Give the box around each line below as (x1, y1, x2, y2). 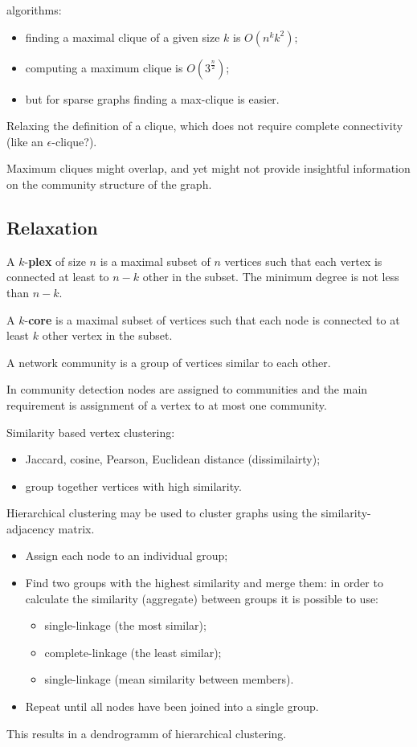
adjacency (6, 520, 55, 537)
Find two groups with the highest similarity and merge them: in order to (25, 574, 383, 591)
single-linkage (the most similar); (44, 617, 206, 634)
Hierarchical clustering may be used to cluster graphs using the (6, 504, 317, 521)
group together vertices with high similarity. (25, 477, 242, 494)
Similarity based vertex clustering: (6, 423, 175, 440)
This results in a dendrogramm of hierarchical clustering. (6, 725, 287, 741)
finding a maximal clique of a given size (25, 28, 220, 45)
